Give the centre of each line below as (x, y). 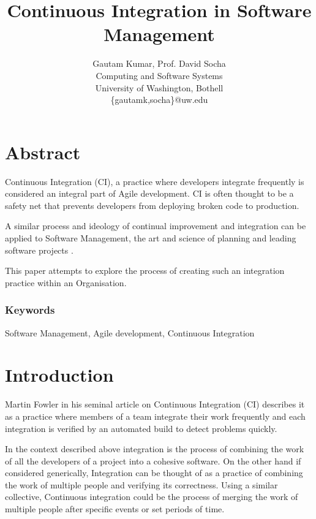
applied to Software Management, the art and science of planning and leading (151, 238)
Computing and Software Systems (159, 75)
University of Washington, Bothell (159, 87)
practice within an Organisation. (66, 282)
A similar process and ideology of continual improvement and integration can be (156, 226)
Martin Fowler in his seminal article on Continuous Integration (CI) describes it (155, 404)
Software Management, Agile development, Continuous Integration (130, 332)
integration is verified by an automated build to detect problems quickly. (141, 428)
